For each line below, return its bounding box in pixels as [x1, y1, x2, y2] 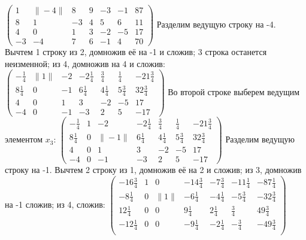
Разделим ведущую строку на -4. [156, 18, 276, 31]
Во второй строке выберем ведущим [168, 86, 300, 98]
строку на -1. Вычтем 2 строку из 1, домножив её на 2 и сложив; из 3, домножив [5, 163, 302, 176]
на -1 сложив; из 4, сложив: [5, 198, 105, 211]
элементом [5, 133, 43, 145]
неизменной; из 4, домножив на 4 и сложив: [5, 57, 165, 69]
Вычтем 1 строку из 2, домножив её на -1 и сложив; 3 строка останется [5, 45, 267, 58]
